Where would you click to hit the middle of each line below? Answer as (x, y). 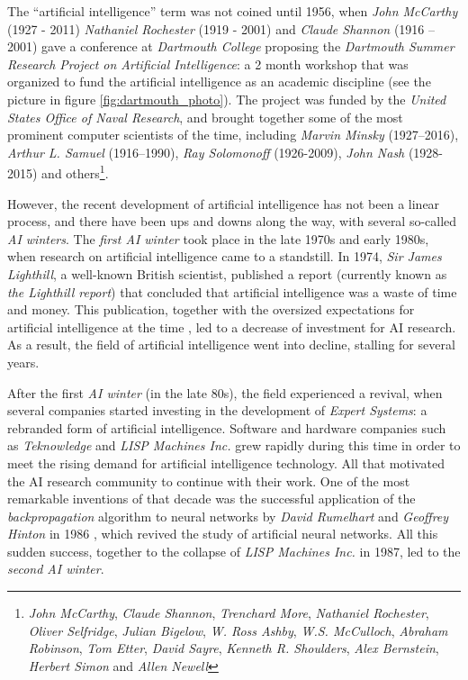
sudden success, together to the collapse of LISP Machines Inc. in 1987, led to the (234, 551)
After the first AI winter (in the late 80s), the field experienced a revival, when (225, 392)
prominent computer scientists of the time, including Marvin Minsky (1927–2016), (233, 135)
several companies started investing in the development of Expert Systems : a (217, 410)
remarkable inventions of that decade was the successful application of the (211, 499)
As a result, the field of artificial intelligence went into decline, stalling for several (231, 345)
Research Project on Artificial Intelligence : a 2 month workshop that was (208, 63)
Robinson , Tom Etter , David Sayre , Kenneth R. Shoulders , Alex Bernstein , (234, 648)
